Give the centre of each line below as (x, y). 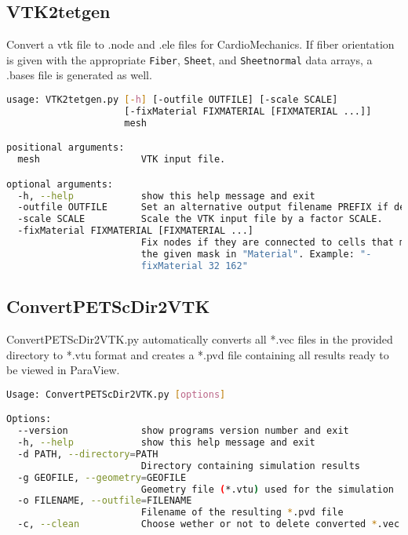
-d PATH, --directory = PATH (88, 454)
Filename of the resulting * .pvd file (242, 513)
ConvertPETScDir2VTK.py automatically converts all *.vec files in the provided (200, 338)
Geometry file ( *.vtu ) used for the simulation (268, 489)
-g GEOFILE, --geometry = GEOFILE (102, 477)
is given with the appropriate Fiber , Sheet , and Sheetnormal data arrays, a (189, 59)
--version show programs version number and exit (183, 431)
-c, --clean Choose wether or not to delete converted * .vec (209, 524)
